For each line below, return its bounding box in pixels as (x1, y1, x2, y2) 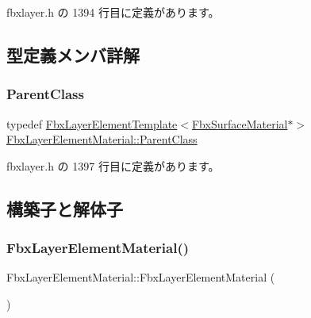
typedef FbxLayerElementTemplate (6, 115, 178, 132)
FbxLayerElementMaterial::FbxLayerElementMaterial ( (6, 269, 275, 285)
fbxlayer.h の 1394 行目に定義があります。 (6, 4, 220, 20)
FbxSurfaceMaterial (191, 115, 288, 132)
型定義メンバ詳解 (6, 42, 140, 67)
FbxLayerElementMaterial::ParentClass (6, 131, 198, 148)
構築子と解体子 (6, 196, 123, 220)
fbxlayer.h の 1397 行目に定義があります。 (6, 157, 220, 174)
